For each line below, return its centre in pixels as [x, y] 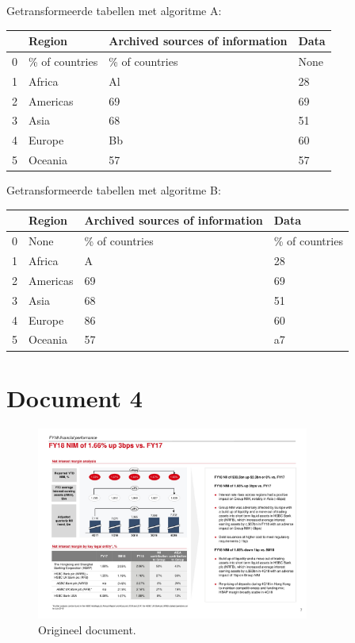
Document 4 [74, 397]
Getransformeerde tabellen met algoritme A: [114, 10]
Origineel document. [87, 630]
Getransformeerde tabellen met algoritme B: [114, 190]
